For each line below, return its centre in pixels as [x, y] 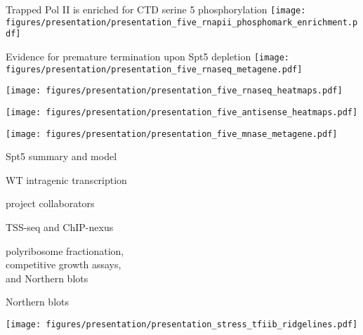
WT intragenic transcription [66, 179]
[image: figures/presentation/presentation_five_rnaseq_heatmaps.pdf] [174, 91]
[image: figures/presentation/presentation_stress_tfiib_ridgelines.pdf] [182, 324]
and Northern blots [47, 278]
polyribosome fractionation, [65, 250]
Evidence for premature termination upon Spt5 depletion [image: [148, 56]
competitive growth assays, [64, 264]
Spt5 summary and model [61, 156]
